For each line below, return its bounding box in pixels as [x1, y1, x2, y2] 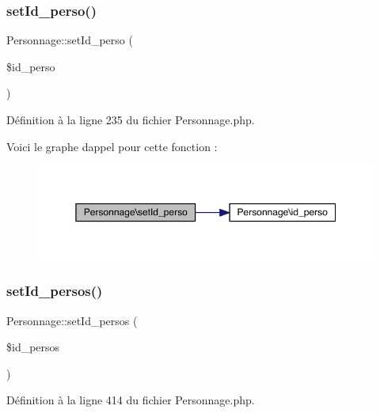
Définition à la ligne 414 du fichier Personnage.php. [6, 392, 255, 408]
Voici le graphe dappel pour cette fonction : [6, 138, 218, 154]
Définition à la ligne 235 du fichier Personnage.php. [6, 112, 255, 127]
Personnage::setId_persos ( [6, 312, 138, 328]
